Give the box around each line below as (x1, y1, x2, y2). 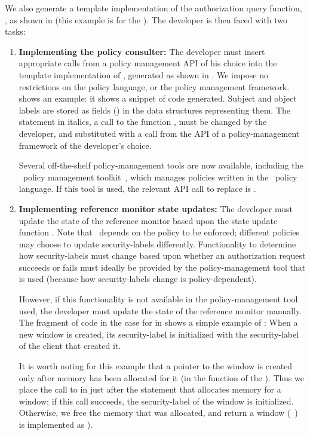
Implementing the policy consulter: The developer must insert (19, 45, 265, 57)
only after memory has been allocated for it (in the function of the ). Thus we (19, 371, 304, 384)
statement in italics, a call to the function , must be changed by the (19, 115, 267, 128)
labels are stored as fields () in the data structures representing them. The (19, 103, 290, 116)
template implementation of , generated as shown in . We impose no (19, 68, 268, 81)
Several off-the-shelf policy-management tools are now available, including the (19, 159, 303, 171)
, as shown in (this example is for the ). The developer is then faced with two (5, 13, 287, 26)
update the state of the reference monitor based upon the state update (19, 214, 278, 226)
